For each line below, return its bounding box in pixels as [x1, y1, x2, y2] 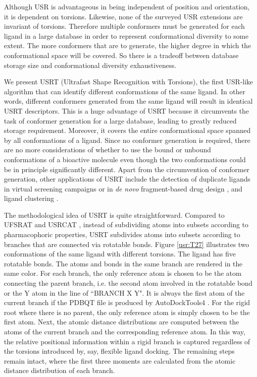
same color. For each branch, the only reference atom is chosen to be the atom [4, 268, 242, 278]
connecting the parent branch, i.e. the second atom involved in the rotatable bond [4, 278, 253, 288]
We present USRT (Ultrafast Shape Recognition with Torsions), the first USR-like [4, 76, 253, 87]
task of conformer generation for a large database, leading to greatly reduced [4, 115, 237, 126]
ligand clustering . [4, 193, 58, 203]
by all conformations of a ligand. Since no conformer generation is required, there [4, 134, 251, 145]
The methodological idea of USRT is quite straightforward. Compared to [4, 209, 225, 220]
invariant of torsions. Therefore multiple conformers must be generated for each [4, 21, 245, 31]
